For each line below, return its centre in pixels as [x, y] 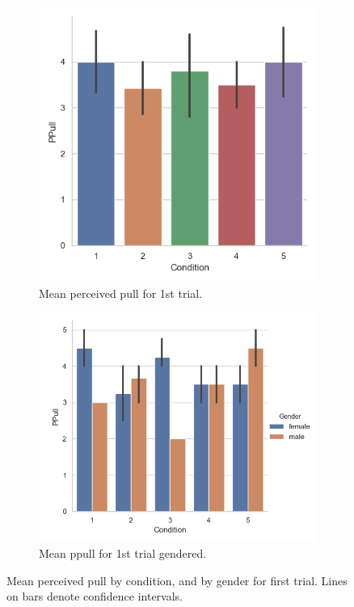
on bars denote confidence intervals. [95, 596]
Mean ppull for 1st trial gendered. [123, 553]
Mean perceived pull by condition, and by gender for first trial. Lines [177, 580]
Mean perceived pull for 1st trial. [121, 293]
